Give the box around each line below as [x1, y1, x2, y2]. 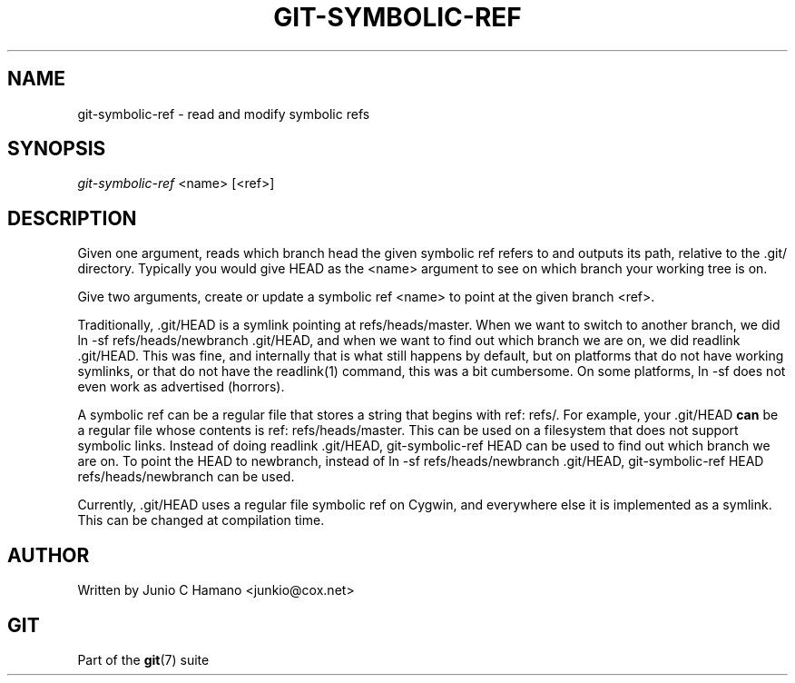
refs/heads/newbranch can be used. [77, 469, 295, 485]
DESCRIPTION [7, 206, 137, 230]
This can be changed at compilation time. [77, 512, 325, 529]
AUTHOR [7, 543, 90, 567]
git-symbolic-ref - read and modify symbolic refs [77, 105, 370, 122]
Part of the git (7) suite [77, 651, 210, 668]
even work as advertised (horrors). [77, 379, 285, 395]
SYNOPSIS [7, 137, 106, 161]
